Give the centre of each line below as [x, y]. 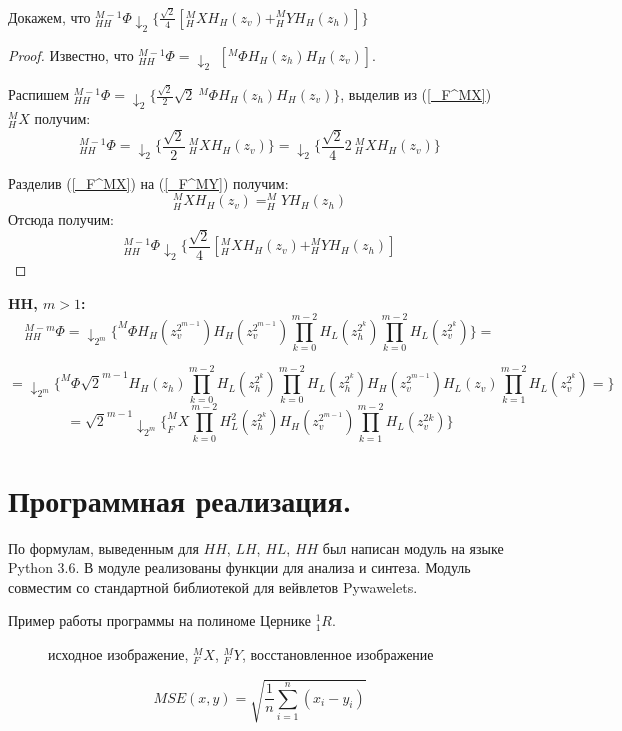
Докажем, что [49, 16]
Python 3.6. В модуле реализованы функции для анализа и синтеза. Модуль [239, 567]
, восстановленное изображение [337, 654]
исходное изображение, [118, 654]
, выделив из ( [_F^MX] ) [416, 94]
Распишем [39, 94]
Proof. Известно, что [71, 55]
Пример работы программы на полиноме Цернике [160, 620]
